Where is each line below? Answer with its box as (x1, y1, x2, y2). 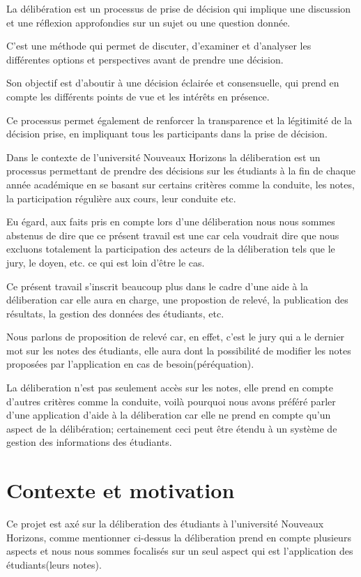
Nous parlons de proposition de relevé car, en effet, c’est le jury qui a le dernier (6, 329, 345, 344)
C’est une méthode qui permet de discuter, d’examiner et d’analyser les (6, 38, 312, 53)
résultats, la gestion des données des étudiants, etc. (6, 306, 224, 320)
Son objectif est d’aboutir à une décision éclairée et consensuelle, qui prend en (6, 75, 339, 90)
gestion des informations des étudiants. (6, 435, 172, 449)
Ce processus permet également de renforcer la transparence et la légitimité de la (6, 112, 352, 127)
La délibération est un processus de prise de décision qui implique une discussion (6, 1, 351, 15)
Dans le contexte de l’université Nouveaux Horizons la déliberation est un (6, 149, 321, 164)
